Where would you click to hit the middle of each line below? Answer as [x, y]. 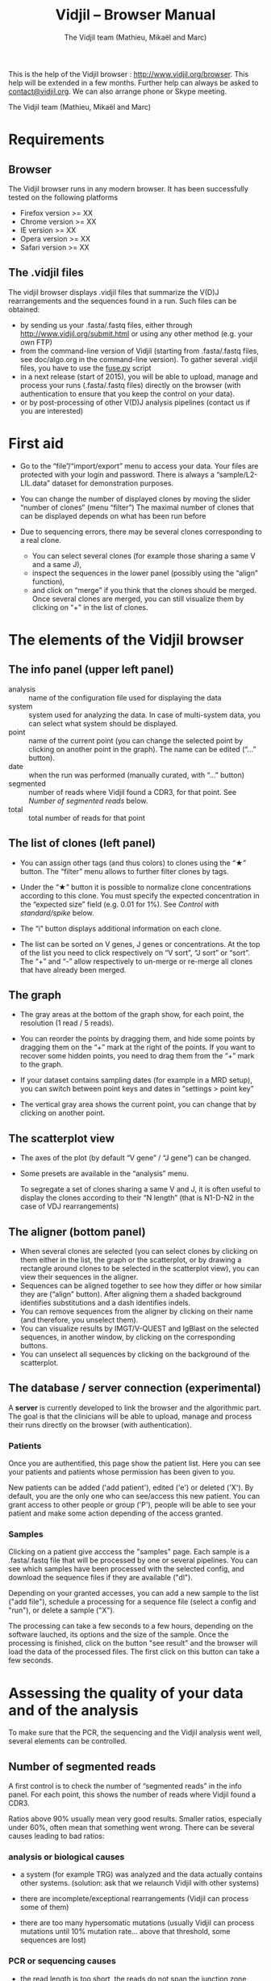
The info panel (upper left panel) [92, 669]
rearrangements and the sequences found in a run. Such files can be [123, 301]
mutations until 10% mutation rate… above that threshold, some [125, 1932]
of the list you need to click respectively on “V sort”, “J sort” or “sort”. [135, 953]
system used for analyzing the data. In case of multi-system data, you [144, 715]
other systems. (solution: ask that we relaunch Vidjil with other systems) [140, 1883]
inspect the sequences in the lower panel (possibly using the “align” [145, 573]
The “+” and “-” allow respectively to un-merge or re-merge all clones [136, 961]
